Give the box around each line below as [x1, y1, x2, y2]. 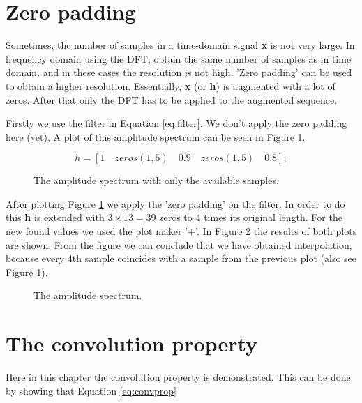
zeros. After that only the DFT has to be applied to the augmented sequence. [6, 92, 338, 107]
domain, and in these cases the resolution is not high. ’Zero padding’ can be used [6, 65, 352, 79]
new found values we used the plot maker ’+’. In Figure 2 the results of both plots [6, 224, 357, 238]
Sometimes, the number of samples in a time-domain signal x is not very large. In [6, 38, 355, 52]
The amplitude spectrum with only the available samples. [33, 173, 279, 188]
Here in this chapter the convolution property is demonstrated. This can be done [6, 370, 351, 384]
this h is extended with [6, 210, 105, 225]
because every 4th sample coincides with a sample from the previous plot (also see [6, 251, 357, 266]
